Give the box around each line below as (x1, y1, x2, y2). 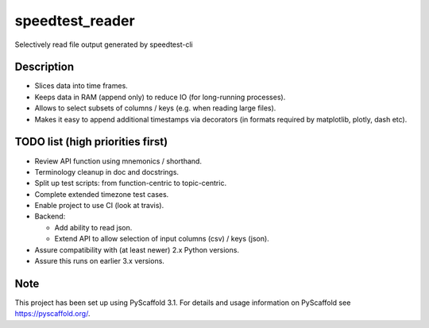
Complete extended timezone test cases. (34, 189, 169, 199)
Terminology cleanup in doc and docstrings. (34, 167, 179, 176)
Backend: (34, 211, 66, 222)
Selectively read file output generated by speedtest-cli (14, 40, 194, 49)
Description (14, 60, 75, 74)
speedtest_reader (14, 12, 135, 29)
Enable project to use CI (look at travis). (34, 201, 164, 210)
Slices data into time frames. (34, 81, 129, 91)
